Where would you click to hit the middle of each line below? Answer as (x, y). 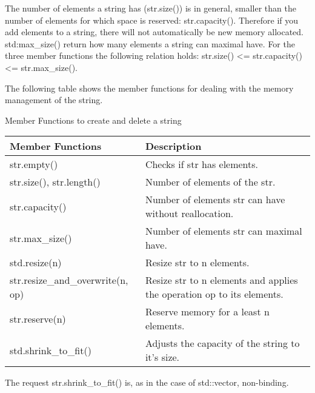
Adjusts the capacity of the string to (222, 343)
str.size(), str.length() (55, 182)
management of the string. (54, 100)
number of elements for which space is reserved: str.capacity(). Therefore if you (152, 20)
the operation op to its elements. (214, 294)
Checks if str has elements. (202, 164)
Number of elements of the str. (210, 182)
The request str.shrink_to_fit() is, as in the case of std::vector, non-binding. (147, 382)
